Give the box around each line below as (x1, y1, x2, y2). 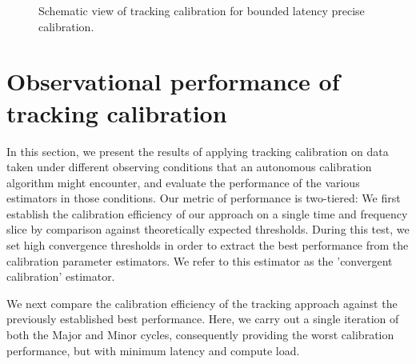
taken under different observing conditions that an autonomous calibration (6, 158, 372, 175)
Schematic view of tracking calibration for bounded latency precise (38, 2, 365, 18)
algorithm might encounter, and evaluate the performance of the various (6, 174, 360, 190)
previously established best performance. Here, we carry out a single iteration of (6, 310, 399, 327)
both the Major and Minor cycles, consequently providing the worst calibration (6, 326, 394, 343)
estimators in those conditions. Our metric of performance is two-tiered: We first (6, 190, 401, 206)
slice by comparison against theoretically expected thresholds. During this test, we (6, 221, 410, 238)
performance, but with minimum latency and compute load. (6, 342, 300, 358)
